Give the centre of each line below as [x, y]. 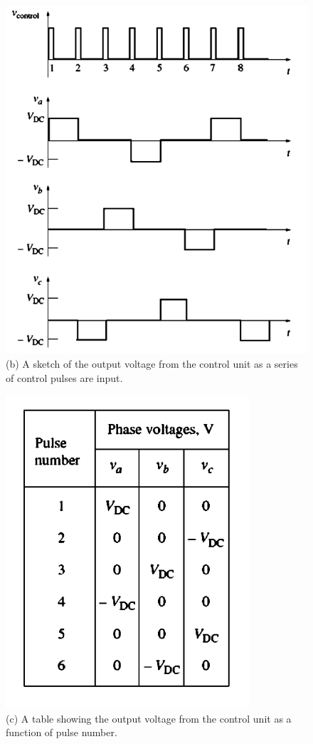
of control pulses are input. [64, 377]
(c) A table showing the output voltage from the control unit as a [149, 718]
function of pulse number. [62, 732]
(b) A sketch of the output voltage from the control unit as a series [152, 363]
